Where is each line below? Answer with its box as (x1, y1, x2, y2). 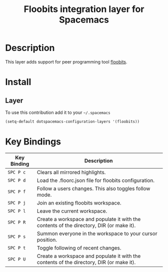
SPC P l (7, 208, 26, 213)
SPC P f (7, 188, 26, 194)
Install (5, 76, 31, 88)
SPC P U (7, 256, 26, 262)
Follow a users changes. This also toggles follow (36, 185, 150, 192)
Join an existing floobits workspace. (36, 199, 121, 206)
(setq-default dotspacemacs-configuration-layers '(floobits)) (5, 119, 140, 124)
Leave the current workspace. (36, 207, 107, 214)
